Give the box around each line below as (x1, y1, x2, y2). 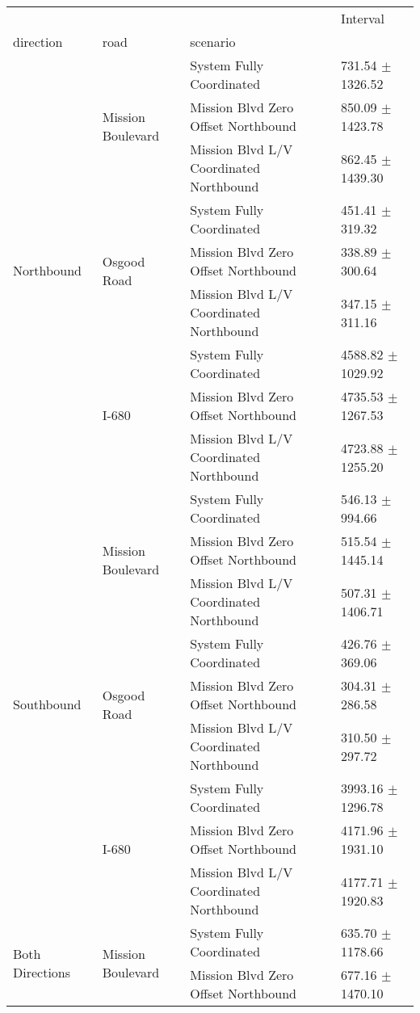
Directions (13, 963, 71, 981)
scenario (190, 32, 236, 51)
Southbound (13, 695, 82, 713)
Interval (341, 9, 384, 27)
